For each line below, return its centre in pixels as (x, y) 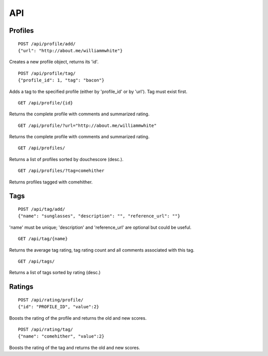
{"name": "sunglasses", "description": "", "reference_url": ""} (99, 216)
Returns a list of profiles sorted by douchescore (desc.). (66, 159)
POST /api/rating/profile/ (51, 300)
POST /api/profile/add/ (47, 44)
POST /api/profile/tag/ (47, 73)
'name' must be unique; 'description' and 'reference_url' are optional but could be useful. (100, 227)
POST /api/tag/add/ (42, 209)
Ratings (21, 287)
